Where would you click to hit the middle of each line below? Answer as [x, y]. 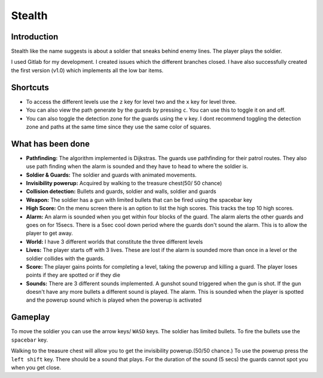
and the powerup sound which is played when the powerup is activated [114, 300]
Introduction [35, 37]
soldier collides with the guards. [65, 258]
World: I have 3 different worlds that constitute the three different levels [115, 241]
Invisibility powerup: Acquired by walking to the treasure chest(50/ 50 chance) [124, 183]
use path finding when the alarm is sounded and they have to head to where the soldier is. [137, 167]
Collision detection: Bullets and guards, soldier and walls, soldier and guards [121, 192]
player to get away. [49, 233]
